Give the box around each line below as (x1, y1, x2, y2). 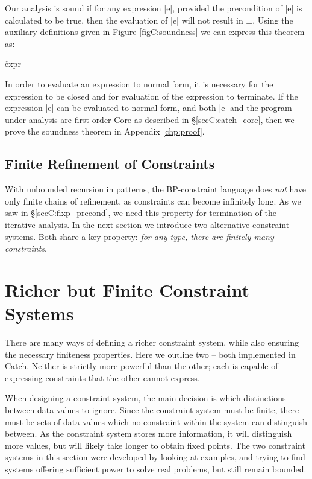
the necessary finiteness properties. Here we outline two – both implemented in (5, 347, 296, 360)
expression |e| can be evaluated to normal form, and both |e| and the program (5, 101, 292, 114)
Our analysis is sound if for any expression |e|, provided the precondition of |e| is (5, 2, 302, 14)
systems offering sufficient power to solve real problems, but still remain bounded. (5, 462, 307, 475)
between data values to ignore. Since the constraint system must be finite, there (5, 403, 299, 416)
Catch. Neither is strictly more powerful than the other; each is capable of (5, 360, 278, 372)
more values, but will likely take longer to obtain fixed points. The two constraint (5, 439, 305, 451)
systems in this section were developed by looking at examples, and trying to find (5, 451, 305, 463)
